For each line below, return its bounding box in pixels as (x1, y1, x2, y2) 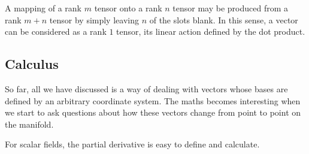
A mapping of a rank (5, 2, 82, 14)
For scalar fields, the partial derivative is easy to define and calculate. (5, 138, 260, 150)
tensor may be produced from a (172, 2, 288, 14)
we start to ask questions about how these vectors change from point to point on (5, 106, 301, 119)
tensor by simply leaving (49, 13, 139, 26)
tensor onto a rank (94, 2, 162, 14)
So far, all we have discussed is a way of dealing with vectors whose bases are (5, 82, 288, 95)
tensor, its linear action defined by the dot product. (116, 25, 305, 38)
